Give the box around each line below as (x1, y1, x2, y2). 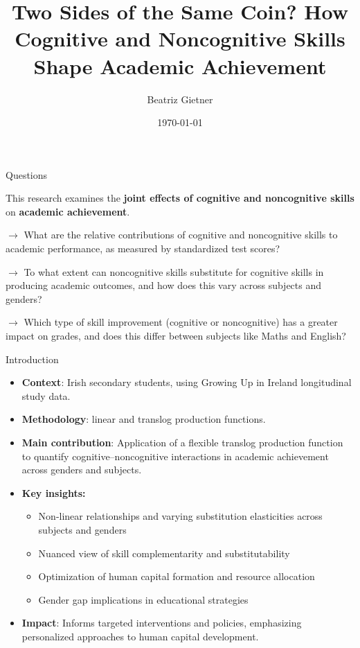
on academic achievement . (6, 204, 130, 218)
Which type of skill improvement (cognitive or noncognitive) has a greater (24, 315, 338, 329)
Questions (6, 167, 48, 182)
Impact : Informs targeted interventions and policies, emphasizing (21, 615, 302, 630)
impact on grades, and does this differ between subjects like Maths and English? (6, 329, 346, 343)
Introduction (6, 351, 59, 366)
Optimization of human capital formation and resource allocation (38, 569, 315, 584)
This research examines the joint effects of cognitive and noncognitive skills (6, 191, 354, 205)
